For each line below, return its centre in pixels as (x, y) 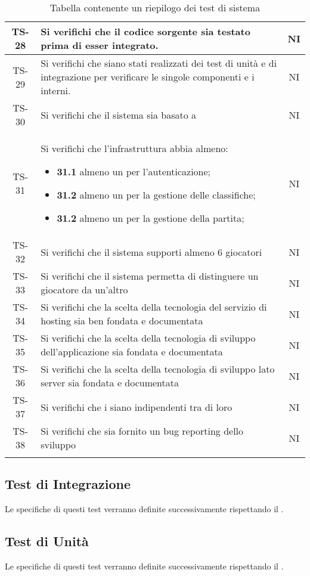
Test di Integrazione (68, 484)
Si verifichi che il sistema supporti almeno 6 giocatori (151, 252)
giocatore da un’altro (84, 289)
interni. (56, 90)
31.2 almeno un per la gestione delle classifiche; (156, 195)
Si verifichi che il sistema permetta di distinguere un (150, 276)
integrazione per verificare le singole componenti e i (148, 77)
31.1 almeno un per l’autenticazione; (134, 171)
